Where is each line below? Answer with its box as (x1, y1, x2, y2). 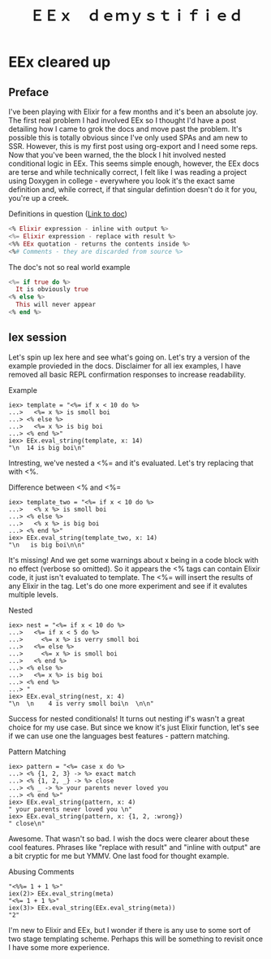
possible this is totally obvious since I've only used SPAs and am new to (8, 133, 248, 142)
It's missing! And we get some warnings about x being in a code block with (8, 555, 259, 565)
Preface (8, 85, 49, 99)
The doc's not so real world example (8, 262, 131, 272)
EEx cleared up (8, 53, 111, 72)
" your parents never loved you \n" (8, 805, 132, 813)
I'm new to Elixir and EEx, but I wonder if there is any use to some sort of (8, 925, 252, 935)
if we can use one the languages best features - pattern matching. (8, 730, 230, 740)
